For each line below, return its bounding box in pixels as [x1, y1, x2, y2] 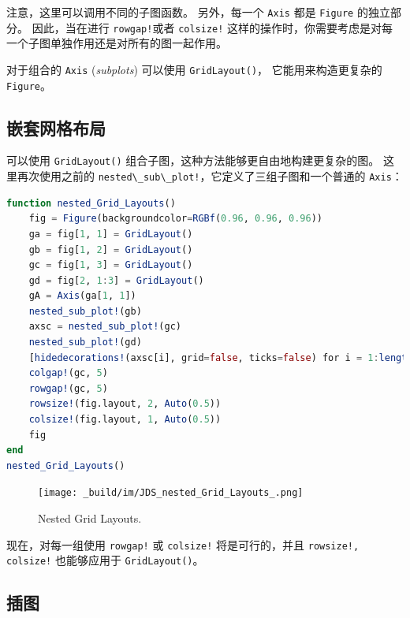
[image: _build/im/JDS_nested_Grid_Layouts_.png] [38, 487, 304, 499]
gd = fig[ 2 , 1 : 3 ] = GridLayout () [28, 274, 204, 286]
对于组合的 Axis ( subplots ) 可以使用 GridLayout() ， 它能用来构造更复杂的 [6, 61, 382, 77]
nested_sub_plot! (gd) [28, 337, 142, 348]
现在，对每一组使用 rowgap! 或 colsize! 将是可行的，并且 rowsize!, [6, 536, 360, 553]
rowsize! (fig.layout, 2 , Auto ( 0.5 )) [28, 398, 222, 410]
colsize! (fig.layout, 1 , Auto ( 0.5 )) [28, 414, 222, 426]
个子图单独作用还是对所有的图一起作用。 [17, 35, 227, 51]
